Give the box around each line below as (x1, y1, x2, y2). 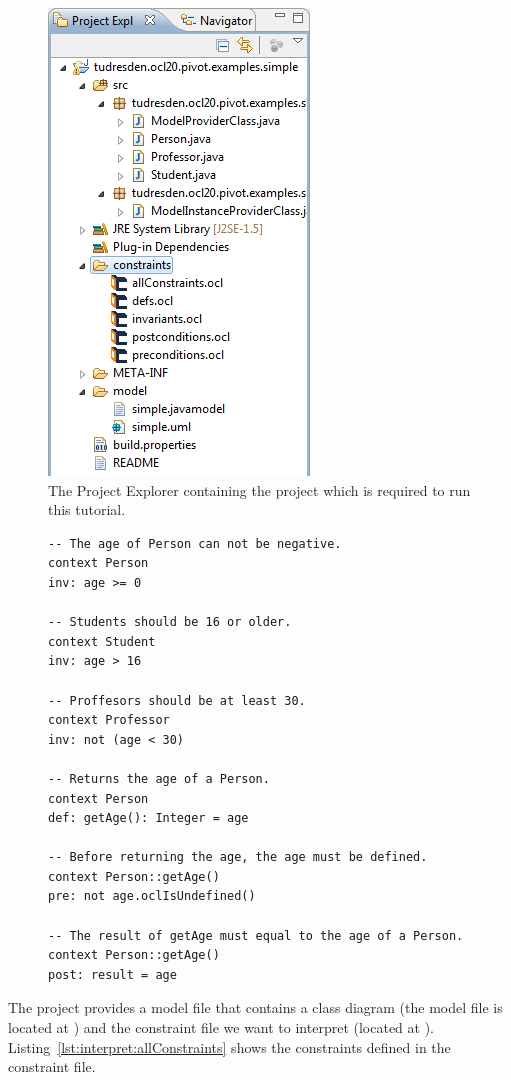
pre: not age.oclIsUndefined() (48, 889, 256, 904)
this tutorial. (48, 499, 126, 520)
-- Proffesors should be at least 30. (48, 693, 306, 708)
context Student (48, 634, 156, 649)
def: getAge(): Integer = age (48, 811, 249, 826)
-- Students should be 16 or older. (48, 615, 292, 630)
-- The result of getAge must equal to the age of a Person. (48, 928, 464, 943)
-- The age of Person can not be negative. (48, 536, 342, 551)
